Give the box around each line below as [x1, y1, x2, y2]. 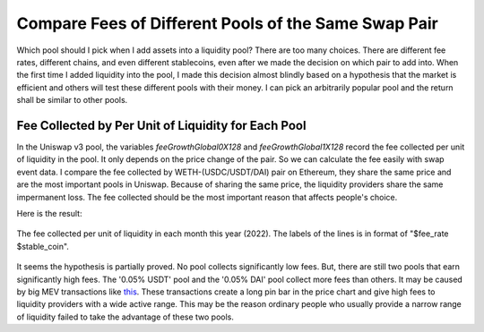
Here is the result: [16, 208, 82, 218]
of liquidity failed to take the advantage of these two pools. [16, 311, 235, 322]
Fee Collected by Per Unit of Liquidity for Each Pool [16, 117, 307, 133]
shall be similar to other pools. [16, 95, 128, 106]
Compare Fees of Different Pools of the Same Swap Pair [16, 13, 438, 33]
